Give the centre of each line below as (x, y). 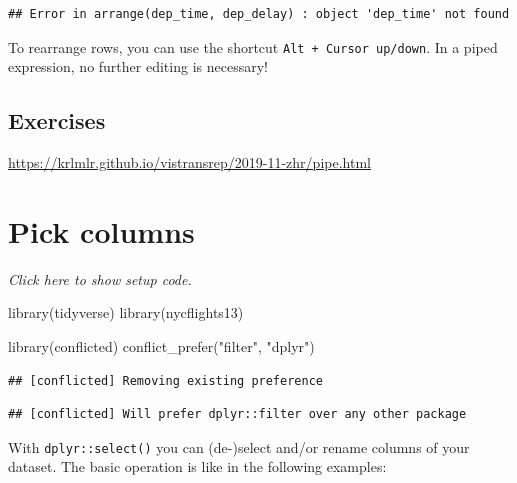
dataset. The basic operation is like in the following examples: (197, 466)
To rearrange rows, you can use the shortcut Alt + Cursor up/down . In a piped (253, 46)
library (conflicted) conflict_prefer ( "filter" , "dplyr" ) (161, 345)
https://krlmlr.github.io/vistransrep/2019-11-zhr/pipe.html (189, 162)
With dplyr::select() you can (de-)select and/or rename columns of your (239, 446)
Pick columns (101, 230)
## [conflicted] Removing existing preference (165, 380)
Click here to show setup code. (100, 278)
